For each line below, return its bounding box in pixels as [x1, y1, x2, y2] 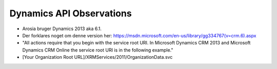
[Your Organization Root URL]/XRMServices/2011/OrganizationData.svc [22, 54, 173, 60]
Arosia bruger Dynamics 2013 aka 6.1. [22, 26, 102, 32]
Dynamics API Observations [9, 8, 132, 19]
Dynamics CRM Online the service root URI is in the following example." [22, 47, 174, 53]
